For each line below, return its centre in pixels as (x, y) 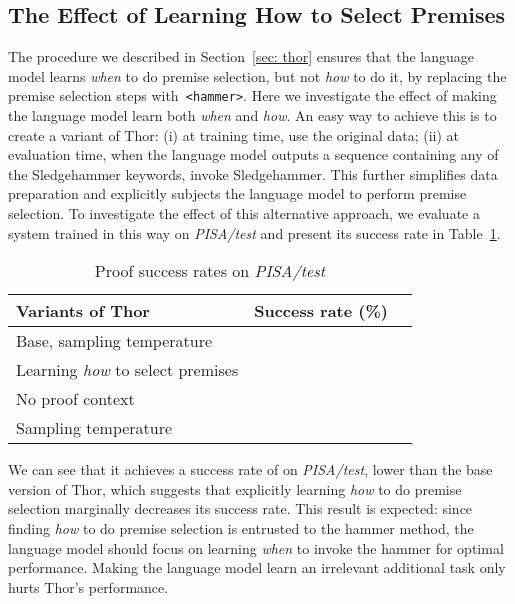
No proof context (75, 399)
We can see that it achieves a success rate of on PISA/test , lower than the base (250, 469)
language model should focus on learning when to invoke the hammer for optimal (256, 547)
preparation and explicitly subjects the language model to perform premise (237, 193)
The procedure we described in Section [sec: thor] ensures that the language (241, 56)
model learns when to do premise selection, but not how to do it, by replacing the (257, 75)
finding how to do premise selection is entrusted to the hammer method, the (241, 527)
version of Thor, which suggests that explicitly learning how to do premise (235, 488)
